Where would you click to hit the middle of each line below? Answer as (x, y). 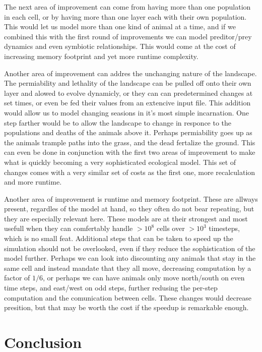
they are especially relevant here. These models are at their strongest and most (126, 218)
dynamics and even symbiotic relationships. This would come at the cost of (120, 46)
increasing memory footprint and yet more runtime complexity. (101, 56)
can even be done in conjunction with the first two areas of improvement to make (130, 152)
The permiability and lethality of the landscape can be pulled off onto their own (128, 83)
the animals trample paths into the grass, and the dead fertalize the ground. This (130, 142)
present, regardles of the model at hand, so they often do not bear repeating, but (129, 209)
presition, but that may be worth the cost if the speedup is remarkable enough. (126, 307)
